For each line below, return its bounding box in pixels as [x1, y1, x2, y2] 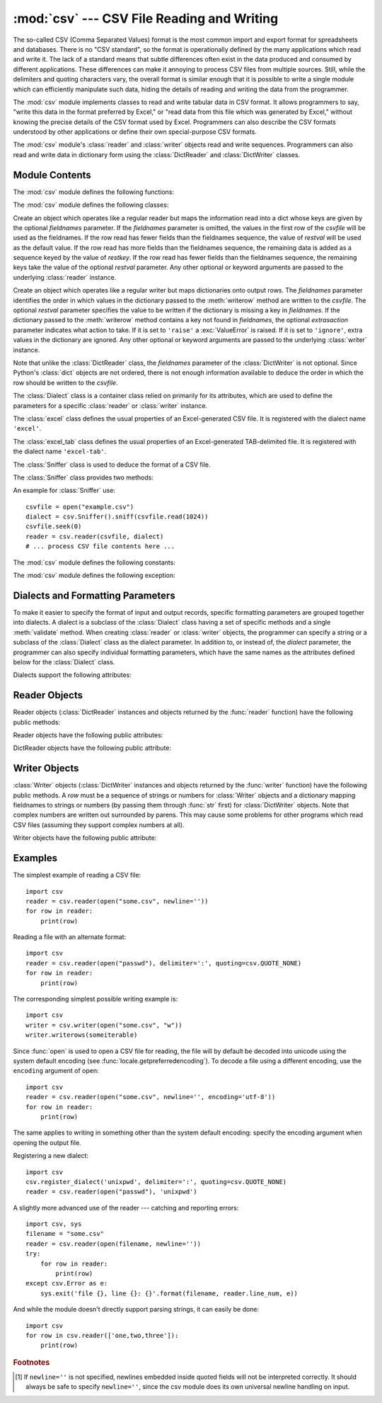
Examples [13, 852, 58, 864]
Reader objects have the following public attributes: [13, 730, 163, 739]
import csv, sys [25, 1220, 82, 1228]
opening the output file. [13, 1138, 81, 1147]
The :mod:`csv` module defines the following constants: [13, 558, 176, 567]
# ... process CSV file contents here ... [25, 543, 175, 550]
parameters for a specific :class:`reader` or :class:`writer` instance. [13, 401, 208, 410]
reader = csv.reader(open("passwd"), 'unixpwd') [25, 1188, 197, 1196]
